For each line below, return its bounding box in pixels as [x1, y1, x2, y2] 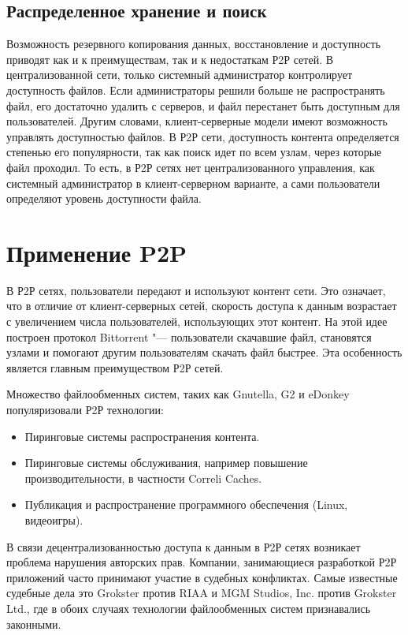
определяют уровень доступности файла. [6, 190, 202, 207]
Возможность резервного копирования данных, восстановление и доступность [6, 35, 381, 52]
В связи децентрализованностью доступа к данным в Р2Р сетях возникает [6, 538, 361, 555]
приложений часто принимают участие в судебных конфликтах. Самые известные [6, 569, 398, 585]
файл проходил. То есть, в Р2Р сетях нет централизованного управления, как [6, 159, 375, 175]
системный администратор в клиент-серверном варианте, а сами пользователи [6, 174, 380, 191]
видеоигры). [24, 511, 83, 528]
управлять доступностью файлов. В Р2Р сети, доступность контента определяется [6, 128, 399, 144]
